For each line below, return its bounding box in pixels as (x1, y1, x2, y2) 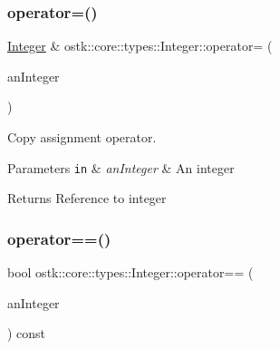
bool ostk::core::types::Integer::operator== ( (7, 263, 254, 282)
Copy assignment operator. (7, 128, 157, 146)
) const (7, 324, 46, 343)
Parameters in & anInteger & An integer (7, 158, 235, 177)
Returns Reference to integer (7, 189, 167, 208)
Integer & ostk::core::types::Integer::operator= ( (7, 36, 273, 55)
